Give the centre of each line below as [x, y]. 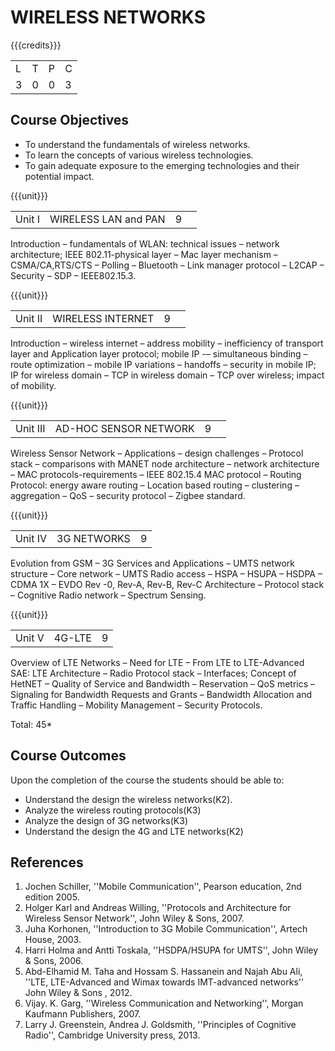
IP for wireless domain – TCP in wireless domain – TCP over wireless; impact [167, 375]
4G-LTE [72, 638]
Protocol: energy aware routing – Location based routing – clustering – [155, 485]
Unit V [30, 638]
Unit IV [31, 538]
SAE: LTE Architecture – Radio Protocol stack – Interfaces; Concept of [153, 673]
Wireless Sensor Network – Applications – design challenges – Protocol [157, 453]
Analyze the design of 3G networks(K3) [106, 820]
